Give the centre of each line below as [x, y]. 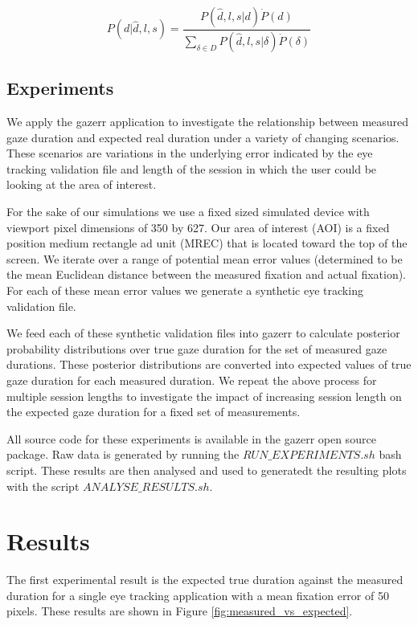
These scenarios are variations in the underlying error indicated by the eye [190, 153]
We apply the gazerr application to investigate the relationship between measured [208, 122]
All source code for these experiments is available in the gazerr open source [191, 438]
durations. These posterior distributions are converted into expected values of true [209, 364]
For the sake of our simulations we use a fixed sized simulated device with [188, 212]
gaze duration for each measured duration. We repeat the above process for [192, 380]
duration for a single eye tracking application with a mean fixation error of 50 [198, 595]
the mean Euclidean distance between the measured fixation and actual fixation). [207, 274]
